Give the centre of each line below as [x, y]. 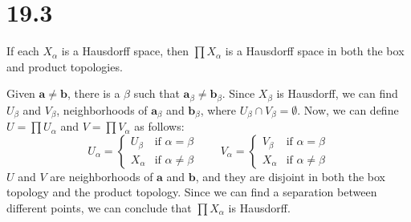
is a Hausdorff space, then [125, 51]
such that [157, 93]
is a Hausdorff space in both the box [315, 51]
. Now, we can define [348, 109]
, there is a [94, 93]
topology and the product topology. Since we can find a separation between [192, 192]
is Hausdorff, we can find [337, 93]
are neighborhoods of [102, 176]
